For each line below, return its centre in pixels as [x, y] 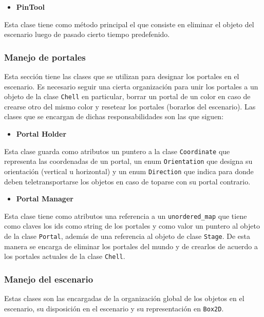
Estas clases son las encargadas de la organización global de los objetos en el [124, 298]
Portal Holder [41, 134]
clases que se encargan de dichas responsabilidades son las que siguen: [114, 116]
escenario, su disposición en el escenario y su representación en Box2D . [114, 308]
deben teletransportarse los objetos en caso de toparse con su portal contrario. [127, 181]
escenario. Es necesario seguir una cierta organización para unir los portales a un [131, 86]
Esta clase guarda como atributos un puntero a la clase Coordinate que [117, 151]
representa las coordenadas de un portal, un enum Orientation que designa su [128, 161]
